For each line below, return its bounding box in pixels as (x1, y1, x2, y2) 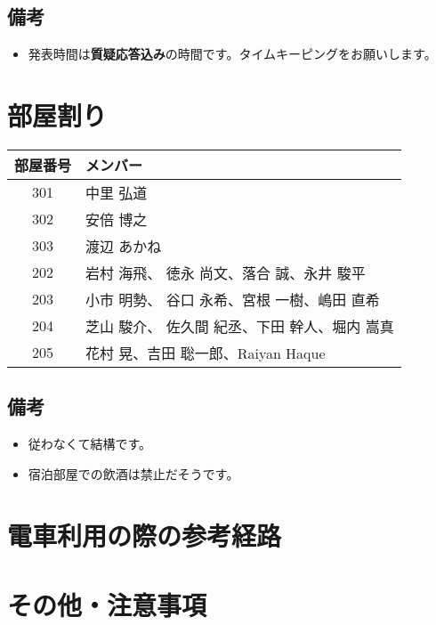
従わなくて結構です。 (28, 434, 151, 453)
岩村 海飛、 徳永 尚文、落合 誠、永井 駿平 (85, 262, 366, 283)
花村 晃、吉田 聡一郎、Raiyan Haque (85, 342, 326, 363)
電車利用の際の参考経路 (7, 516, 282, 553)
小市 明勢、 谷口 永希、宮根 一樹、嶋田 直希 (85, 288, 380, 310)
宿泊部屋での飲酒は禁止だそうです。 (28, 464, 239, 483)
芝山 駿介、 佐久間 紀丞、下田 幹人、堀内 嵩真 (85, 315, 394, 337)
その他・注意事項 (7, 586, 207, 622)
